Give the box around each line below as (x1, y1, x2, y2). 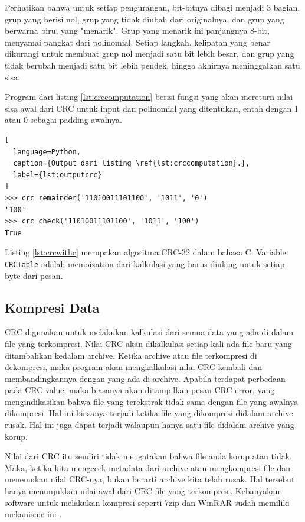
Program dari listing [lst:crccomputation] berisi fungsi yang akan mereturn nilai (5, 90, 293, 103)
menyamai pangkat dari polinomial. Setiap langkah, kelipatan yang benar (5, 35, 271, 48)
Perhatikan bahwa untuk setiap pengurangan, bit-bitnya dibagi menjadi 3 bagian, (5, 1, 300, 13)
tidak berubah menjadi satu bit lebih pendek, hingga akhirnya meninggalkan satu (5, 59, 300, 71)
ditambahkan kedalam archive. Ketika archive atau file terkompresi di (5, 349, 257, 361)
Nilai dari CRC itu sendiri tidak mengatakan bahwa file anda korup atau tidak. (5, 450, 292, 462)
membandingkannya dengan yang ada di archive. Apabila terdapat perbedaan (5, 372, 286, 384)
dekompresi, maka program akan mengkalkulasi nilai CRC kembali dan (5, 361, 263, 373)
